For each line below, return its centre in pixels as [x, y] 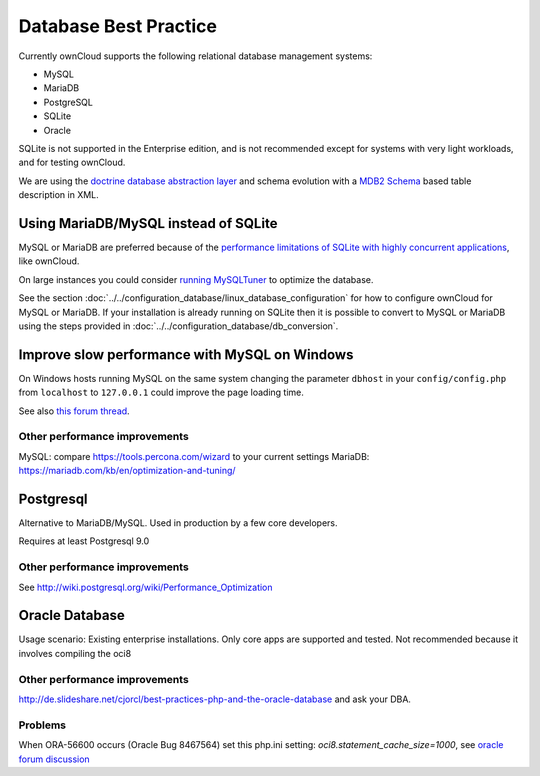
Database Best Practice [117, 26]
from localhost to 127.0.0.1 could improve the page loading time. [161, 392]
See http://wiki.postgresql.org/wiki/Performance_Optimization [146, 587]
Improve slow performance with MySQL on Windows [186, 354]
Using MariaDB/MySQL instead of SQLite [148, 223]
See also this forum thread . [74, 411]
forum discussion [54, 759]
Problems [42, 725]
